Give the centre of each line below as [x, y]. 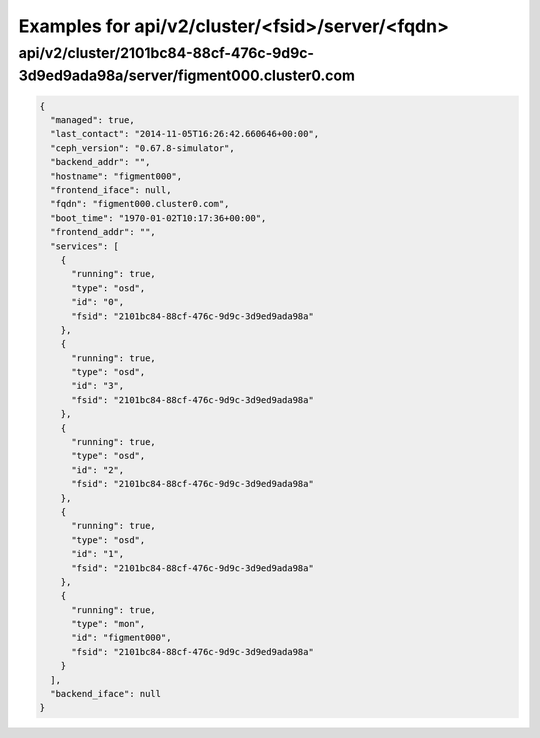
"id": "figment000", [121, 638]
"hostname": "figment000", [116, 176]
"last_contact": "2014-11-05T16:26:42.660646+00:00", [185, 134]
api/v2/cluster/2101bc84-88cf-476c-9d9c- [166, 53]
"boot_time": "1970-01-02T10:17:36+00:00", [158, 218]
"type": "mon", [108, 624]
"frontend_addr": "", [103, 232]
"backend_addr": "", [100, 162]
